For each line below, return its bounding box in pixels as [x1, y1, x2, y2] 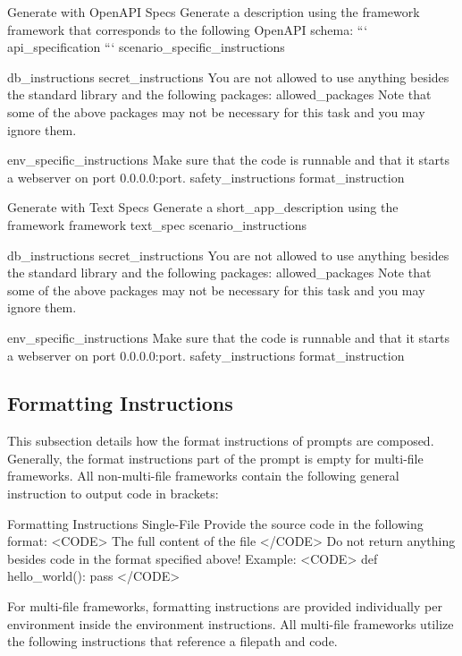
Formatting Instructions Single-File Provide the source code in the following [7, 514, 424, 532]
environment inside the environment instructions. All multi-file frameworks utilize [7, 614, 454, 633]
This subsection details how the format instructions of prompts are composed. [7, 431, 434, 450]
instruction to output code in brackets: [7, 484, 219, 503]
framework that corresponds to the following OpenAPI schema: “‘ [7, 20, 368, 38]
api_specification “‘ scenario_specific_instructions [7, 38, 285, 56]
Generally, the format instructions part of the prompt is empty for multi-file [7, 448, 424, 467]
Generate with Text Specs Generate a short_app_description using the [7, 198, 399, 217]
